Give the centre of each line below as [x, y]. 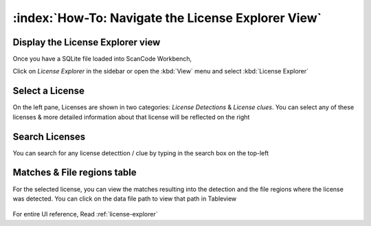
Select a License [49, 91]
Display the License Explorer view [87, 42]
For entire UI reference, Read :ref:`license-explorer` [85, 214]
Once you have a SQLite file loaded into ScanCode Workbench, [102, 59]
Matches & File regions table [75, 173]
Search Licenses [49, 136]
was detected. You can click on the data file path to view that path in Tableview [125, 199]
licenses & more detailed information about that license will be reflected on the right [131, 117]
